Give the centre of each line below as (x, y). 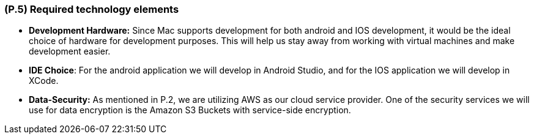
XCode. (44, 81)
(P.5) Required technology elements (92, 9)
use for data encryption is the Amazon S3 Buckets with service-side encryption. (190, 110)
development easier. (70, 51)
